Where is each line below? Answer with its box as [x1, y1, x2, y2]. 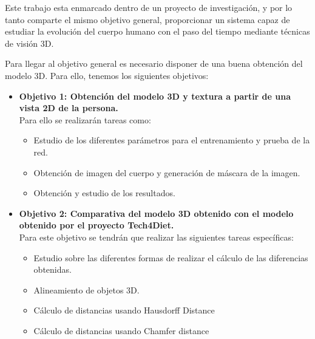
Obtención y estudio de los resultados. [33, 187, 175, 199]
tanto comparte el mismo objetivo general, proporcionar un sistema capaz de [5, 13, 290, 26]
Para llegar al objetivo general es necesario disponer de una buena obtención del [5, 57, 303, 70]
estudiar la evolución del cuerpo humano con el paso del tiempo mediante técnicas [5, 25, 310, 38]
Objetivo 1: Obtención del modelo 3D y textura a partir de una [19, 89, 291, 102]
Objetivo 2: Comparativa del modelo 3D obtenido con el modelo [19, 207, 294, 219]
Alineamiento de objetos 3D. [33, 283, 140, 296]
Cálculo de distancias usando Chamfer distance [33, 324, 209, 337]
